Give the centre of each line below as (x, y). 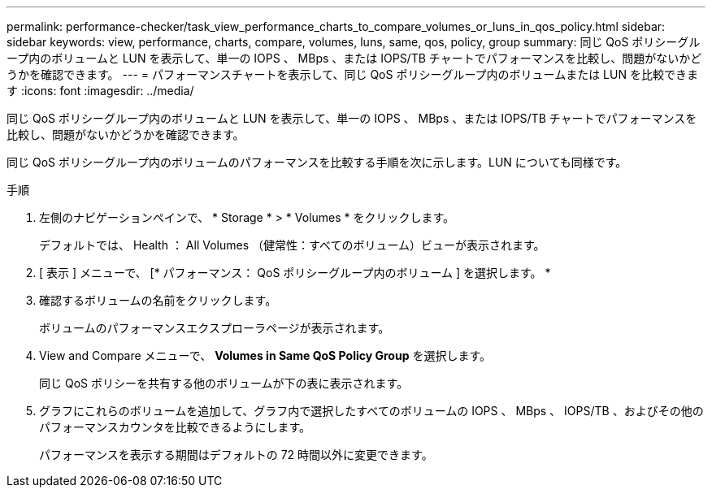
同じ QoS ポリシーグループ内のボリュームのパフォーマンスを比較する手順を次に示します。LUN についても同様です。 (317, 162)
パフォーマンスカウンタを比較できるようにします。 (175, 427)
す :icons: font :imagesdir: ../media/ (100, 91)
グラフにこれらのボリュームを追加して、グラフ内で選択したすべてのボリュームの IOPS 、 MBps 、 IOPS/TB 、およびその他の (371, 411)
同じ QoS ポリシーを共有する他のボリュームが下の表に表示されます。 (224, 383)
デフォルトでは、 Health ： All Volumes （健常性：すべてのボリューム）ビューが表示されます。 (292, 245)
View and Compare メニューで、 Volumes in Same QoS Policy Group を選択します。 (265, 355)
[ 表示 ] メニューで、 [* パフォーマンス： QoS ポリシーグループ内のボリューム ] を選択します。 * (295, 273)
